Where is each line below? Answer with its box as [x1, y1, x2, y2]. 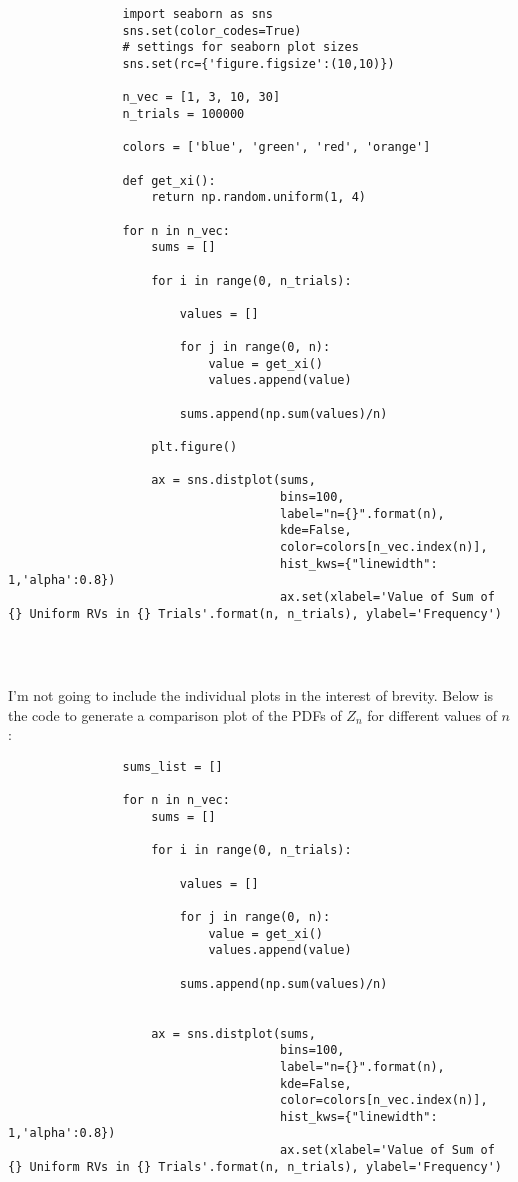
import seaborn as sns [122, 7, 273, 21]
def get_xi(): [122, 173, 216, 188]
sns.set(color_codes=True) [122, 23, 302, 38]
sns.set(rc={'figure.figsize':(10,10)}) [122, 56, 395, 71]
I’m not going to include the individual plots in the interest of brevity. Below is [8, 685, 494, 706]
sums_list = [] [122, 760, 223, 775]
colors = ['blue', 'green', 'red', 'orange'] [122, 140, 431, 155]
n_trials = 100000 [122, 106, 245, 121]
